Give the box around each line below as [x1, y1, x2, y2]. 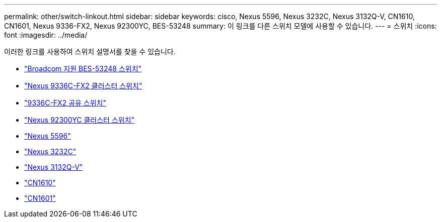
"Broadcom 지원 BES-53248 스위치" [24, 64, 142, 73]
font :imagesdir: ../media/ [4, 31, 88, 39]
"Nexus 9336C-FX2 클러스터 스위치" [24, 81, 142, 90]
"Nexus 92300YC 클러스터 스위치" [24, 116, 135, 124]
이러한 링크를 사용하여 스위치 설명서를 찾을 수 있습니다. [4, 47, 176, 56]
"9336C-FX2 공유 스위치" [24, 98, 106, 107]
